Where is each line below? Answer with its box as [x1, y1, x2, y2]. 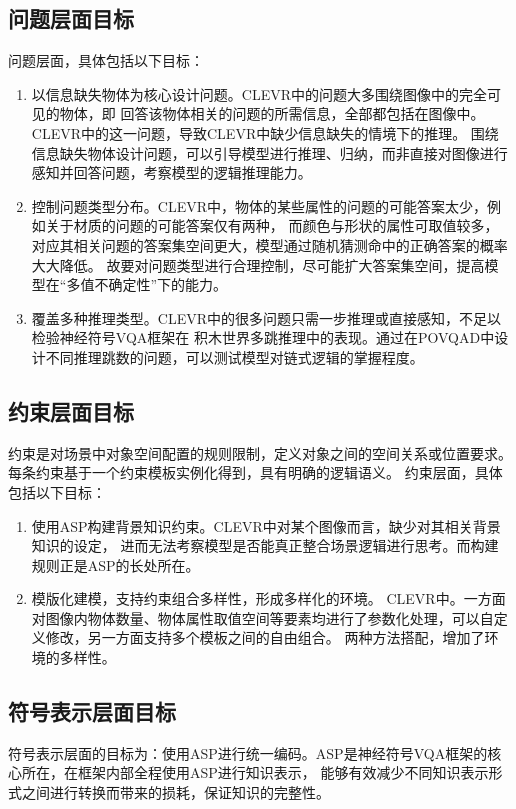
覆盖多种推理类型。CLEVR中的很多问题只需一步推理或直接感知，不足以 [31, 307, 501, 328]
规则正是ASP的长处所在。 [31, 554, 200, 575]
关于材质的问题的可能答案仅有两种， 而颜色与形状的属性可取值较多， [45, 215, 499, 236]
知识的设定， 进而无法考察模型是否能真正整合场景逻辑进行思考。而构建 [31, 535, 499, 556]
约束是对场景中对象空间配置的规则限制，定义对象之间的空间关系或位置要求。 [8, 442, 512, 463]
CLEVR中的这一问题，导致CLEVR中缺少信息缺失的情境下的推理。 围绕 [31, 122, 499, 143]
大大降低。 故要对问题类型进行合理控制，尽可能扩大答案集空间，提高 [31, 254, 485, 275]
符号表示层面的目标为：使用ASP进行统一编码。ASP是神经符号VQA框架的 [8, 742, 488, 763]
